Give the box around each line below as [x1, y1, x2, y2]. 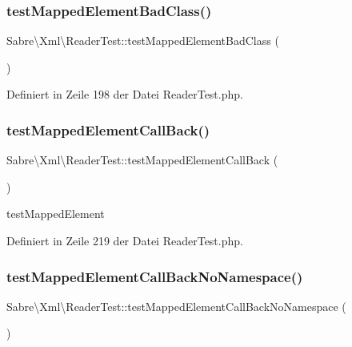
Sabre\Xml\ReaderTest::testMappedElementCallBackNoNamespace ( [6, 297, 346, 314]
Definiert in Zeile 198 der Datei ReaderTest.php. [6, 86, 243, 103]
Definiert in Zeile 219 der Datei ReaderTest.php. [6, 232, 243, 248]
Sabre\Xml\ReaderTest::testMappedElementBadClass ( [6, 32, 279, 49]
